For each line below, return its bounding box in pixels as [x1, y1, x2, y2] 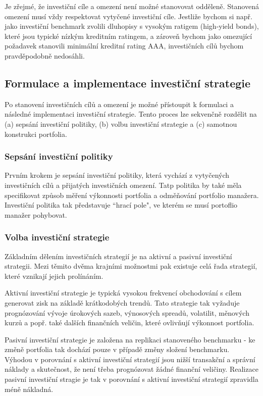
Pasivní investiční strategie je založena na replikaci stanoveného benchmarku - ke [5, 334, 255, 344]
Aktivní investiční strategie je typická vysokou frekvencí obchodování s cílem [5, 287, 242, 298]
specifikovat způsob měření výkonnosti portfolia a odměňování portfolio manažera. [5, 189, 259, 200]
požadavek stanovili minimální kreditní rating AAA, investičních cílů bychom [5, 40, 244, 51]
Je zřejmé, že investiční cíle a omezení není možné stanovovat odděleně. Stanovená [5, 1, 259, 11]
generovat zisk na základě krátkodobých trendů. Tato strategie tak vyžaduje [5, 297, 240, 308]
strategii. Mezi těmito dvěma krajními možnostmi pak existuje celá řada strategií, [5, 261, 257, 271]
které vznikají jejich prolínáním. [5, 270, 103, 281]
